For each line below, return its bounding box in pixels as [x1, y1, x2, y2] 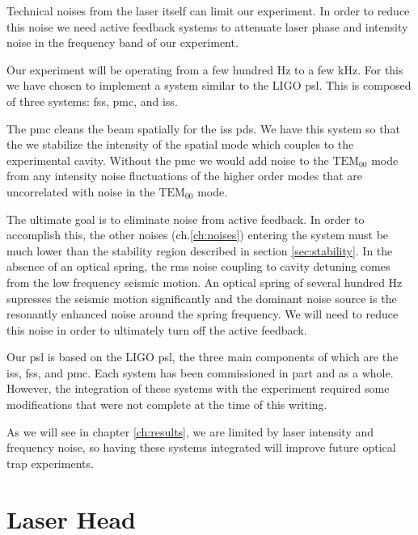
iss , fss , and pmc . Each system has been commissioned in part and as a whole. [6, 364, 394, 381]
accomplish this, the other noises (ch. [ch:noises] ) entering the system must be [6, 226, 389, 243]
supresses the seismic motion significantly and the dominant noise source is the [6, 289, 397, 306]
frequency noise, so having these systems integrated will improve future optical [6, 439, 396, 456]
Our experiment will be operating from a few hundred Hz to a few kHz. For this [6, 61, 403, 78]
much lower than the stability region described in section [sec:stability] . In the [6, 242, 393, 259]
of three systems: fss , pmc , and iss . [6, 92, 178, 109]
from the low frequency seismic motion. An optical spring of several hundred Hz [6, 273, 403, 290]
